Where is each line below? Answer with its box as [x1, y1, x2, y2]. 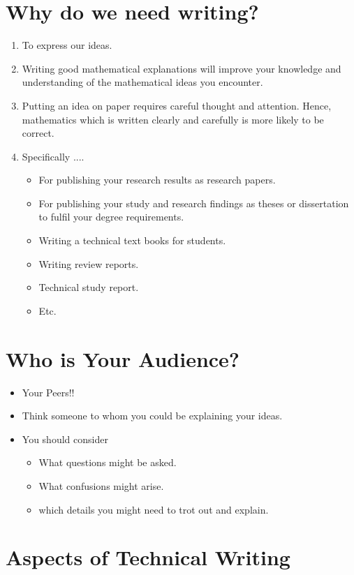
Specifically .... [22, 149, 84, 163]
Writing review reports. [38, 256, 139, 271]
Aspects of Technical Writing [6, 543, 290, 572]
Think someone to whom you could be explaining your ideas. [22, 408, 283, 423]
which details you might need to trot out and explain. [38, 502, 269, 516]
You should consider [22, 431, 108, 446]
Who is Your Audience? [6, 344, 240, 373]
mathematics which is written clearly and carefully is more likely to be [22, 112, 324, 126]
